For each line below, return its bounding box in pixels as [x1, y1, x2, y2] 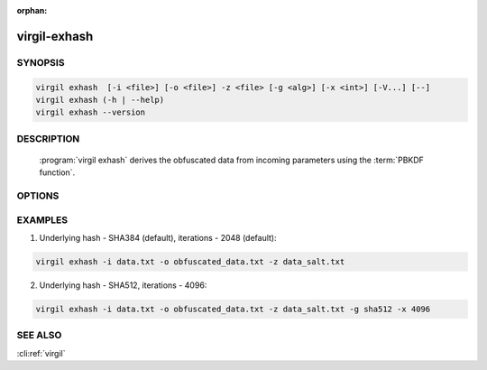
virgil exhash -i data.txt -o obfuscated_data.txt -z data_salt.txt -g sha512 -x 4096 [35, 303, 431, 314]
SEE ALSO [16, 329, 62, 342]
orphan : [16, 5, 48, 15]
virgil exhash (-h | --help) [35, 95, 165, 105]
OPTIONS [16, 190, 60, 202]
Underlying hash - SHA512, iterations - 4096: [39, 280, 207, 291]
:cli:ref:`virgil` [16, 347, 66, 358]
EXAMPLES [16, 213, 68, 226]
